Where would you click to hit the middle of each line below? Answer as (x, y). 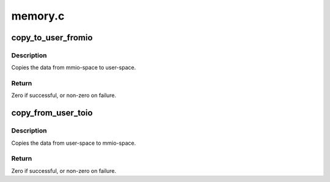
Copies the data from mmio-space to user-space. (74, 68)
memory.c (38, 16)
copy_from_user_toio (52, 113)
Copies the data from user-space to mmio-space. (74, 143)
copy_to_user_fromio (52, 38)
